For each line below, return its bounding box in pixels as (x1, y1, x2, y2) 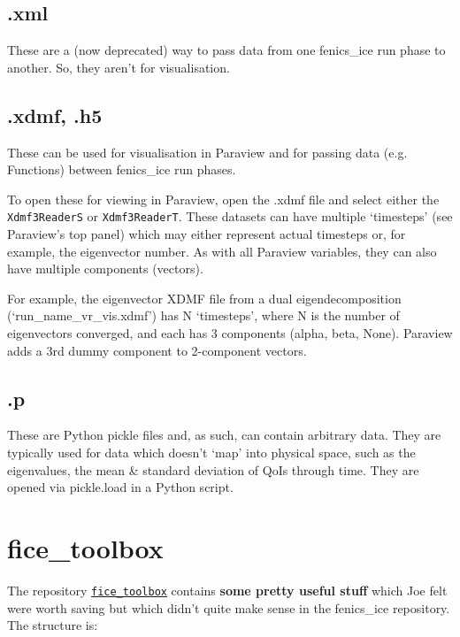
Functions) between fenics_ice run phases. (7, 160, 236, 179)
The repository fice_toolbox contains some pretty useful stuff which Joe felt (7, 580, 448, 599)
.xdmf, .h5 (7, 101, 103, 128)
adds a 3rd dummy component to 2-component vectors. (7, 341, 307, 359)
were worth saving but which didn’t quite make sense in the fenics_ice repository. (7, 598, 450, 617)
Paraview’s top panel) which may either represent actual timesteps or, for (7, 225, 406, 243)
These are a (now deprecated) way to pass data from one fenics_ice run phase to (7, 41, 446, 59)
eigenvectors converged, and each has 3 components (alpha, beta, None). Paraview (7, 324, 453, 342)
